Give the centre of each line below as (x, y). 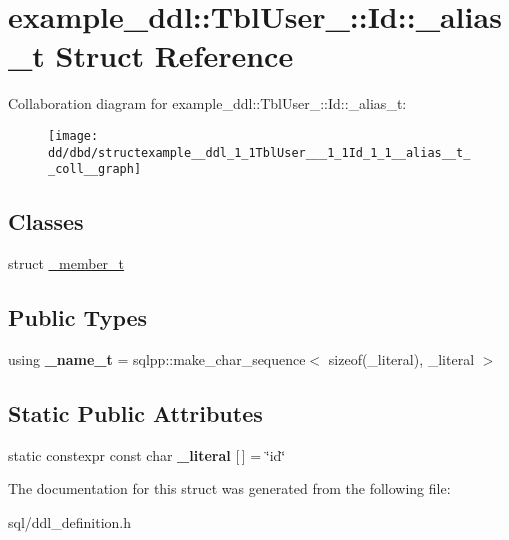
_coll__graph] (95, 169)
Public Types (78, 317)
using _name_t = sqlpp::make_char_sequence (157, 358)
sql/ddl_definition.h (70, 521)
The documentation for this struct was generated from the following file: (229, 488)
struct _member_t (66, 263)
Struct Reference (174, 55)
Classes (46, 221)
